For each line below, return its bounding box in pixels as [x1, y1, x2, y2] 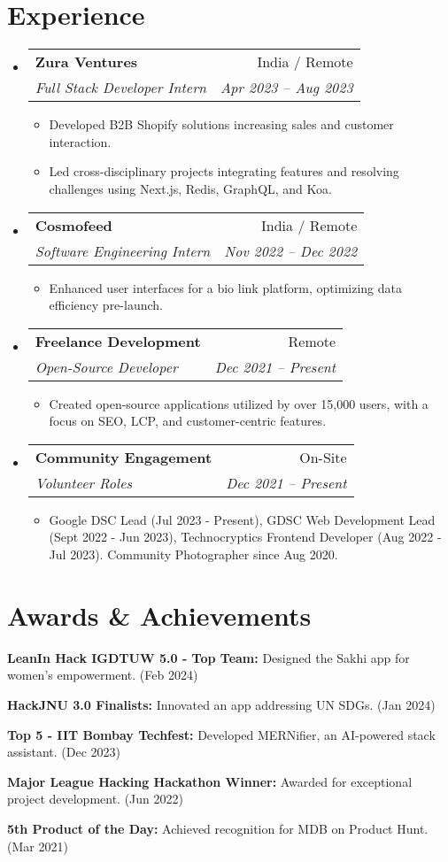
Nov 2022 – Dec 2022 [224, 240, 358, 261]
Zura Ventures [35, 51, 138, 73]
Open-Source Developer [35, 356, 178, 377]
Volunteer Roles [35, 472, 133, 493]
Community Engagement [35, 446, 212, 467]
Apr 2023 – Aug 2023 [220, 77, 353, 98]
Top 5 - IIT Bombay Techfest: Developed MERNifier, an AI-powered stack [7, 725, 436, 743]
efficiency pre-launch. [49, 296, 163, 314]
